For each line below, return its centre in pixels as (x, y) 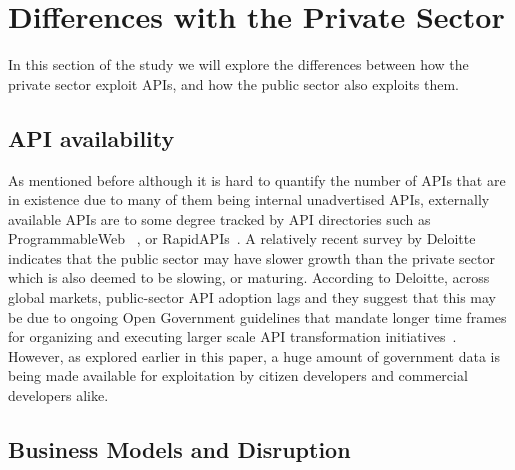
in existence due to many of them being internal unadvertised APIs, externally (249, 199)
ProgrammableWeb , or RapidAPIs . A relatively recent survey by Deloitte (242, 238)
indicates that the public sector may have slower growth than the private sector (251, 257)
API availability (91, 137)
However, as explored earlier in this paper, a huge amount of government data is (254, 355)
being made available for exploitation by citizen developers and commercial (238, 375)
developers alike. (58, 395)
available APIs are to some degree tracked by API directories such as (219, 218)
